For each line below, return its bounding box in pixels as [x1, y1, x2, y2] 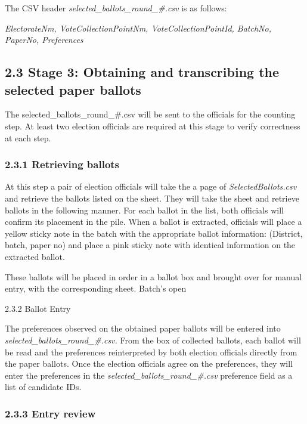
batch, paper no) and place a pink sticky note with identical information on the [5, 239, 296, 251]
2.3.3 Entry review [5, 406, 96, 420]
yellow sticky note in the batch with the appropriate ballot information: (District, [5, 227, 303, 239]
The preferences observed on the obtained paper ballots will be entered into [5, 322, 281, 335]
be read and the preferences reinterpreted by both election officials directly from [5, 345, 297, 358]
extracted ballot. [5, 250, 65, 262]
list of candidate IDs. [5, 380, 82, 393]
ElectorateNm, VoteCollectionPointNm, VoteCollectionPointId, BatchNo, [5, 21, 271, 34]
